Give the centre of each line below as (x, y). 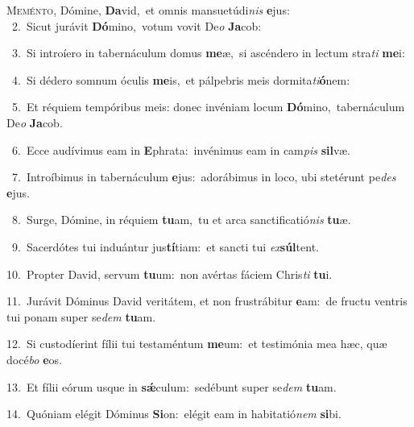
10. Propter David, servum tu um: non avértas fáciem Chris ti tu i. (170, 274)
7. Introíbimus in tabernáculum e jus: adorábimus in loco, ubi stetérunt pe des (204, 177)
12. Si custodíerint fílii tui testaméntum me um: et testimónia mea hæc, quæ (197, 344)
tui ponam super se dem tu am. (81, 316)
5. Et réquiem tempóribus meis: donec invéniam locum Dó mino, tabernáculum (208, 107)
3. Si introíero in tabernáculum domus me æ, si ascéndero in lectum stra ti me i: (208, 53)
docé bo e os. (34, 359)
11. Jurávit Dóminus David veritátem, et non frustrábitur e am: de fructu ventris (207, 301)
